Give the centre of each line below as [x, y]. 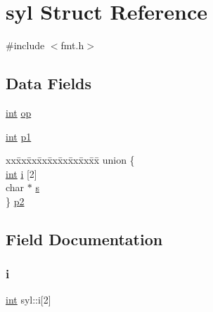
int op [19, 112]
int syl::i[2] [28, 300]
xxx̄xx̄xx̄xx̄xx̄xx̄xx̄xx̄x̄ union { [70, 160]
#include [25, 45]
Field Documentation [84, 239]
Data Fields [49, 83]
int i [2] [21, 173]
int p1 [19, 136]
